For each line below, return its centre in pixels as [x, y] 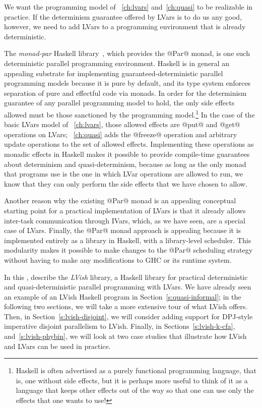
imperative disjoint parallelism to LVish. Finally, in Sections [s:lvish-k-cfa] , [120, 326]
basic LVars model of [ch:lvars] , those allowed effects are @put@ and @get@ [122, 124]
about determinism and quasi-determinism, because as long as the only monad [125, 164]
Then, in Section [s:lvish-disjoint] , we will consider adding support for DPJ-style [128, 316]
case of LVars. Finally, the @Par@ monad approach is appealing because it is [123, 230]
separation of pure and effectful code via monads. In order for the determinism [125, 93]
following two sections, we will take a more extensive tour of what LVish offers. [126, 306]
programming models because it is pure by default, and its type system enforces [127, 83]
